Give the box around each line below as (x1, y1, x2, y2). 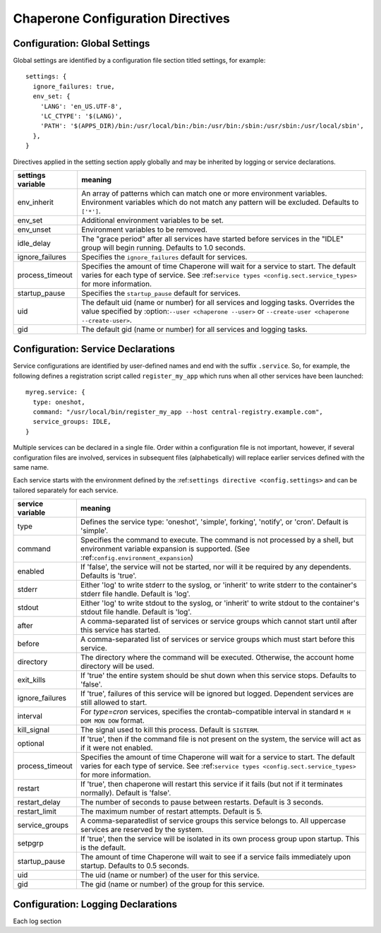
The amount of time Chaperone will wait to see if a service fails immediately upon (80, 852, 351, 862)
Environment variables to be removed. (81, 225, 208, 234)
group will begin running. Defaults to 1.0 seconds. (81, 242, 246, 252)
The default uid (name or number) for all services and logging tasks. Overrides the (81, 297, 356, 307)
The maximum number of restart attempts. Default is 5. (80, 807, 262, 816)
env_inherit (17, 197, 54, 207)
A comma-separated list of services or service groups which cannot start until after (80, 617, 358, 626)
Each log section (13, 917, 61, 925)
